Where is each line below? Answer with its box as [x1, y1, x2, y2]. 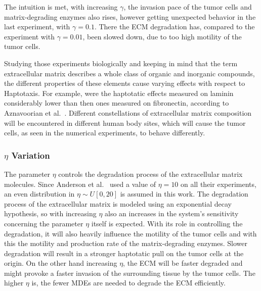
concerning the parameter [4, 218, 83, 228]
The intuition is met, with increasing [4, 2, 118, 12]
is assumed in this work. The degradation [120, 188, 248, 199]
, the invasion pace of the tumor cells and [123, 2, 252, 12]
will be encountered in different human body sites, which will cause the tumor [4, 117, 246, 128]
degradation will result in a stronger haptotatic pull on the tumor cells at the [4, 248, 244, 258]
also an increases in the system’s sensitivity [105, 208, 239, 219]
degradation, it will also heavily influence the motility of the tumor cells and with [4, 228, 257, 238]
